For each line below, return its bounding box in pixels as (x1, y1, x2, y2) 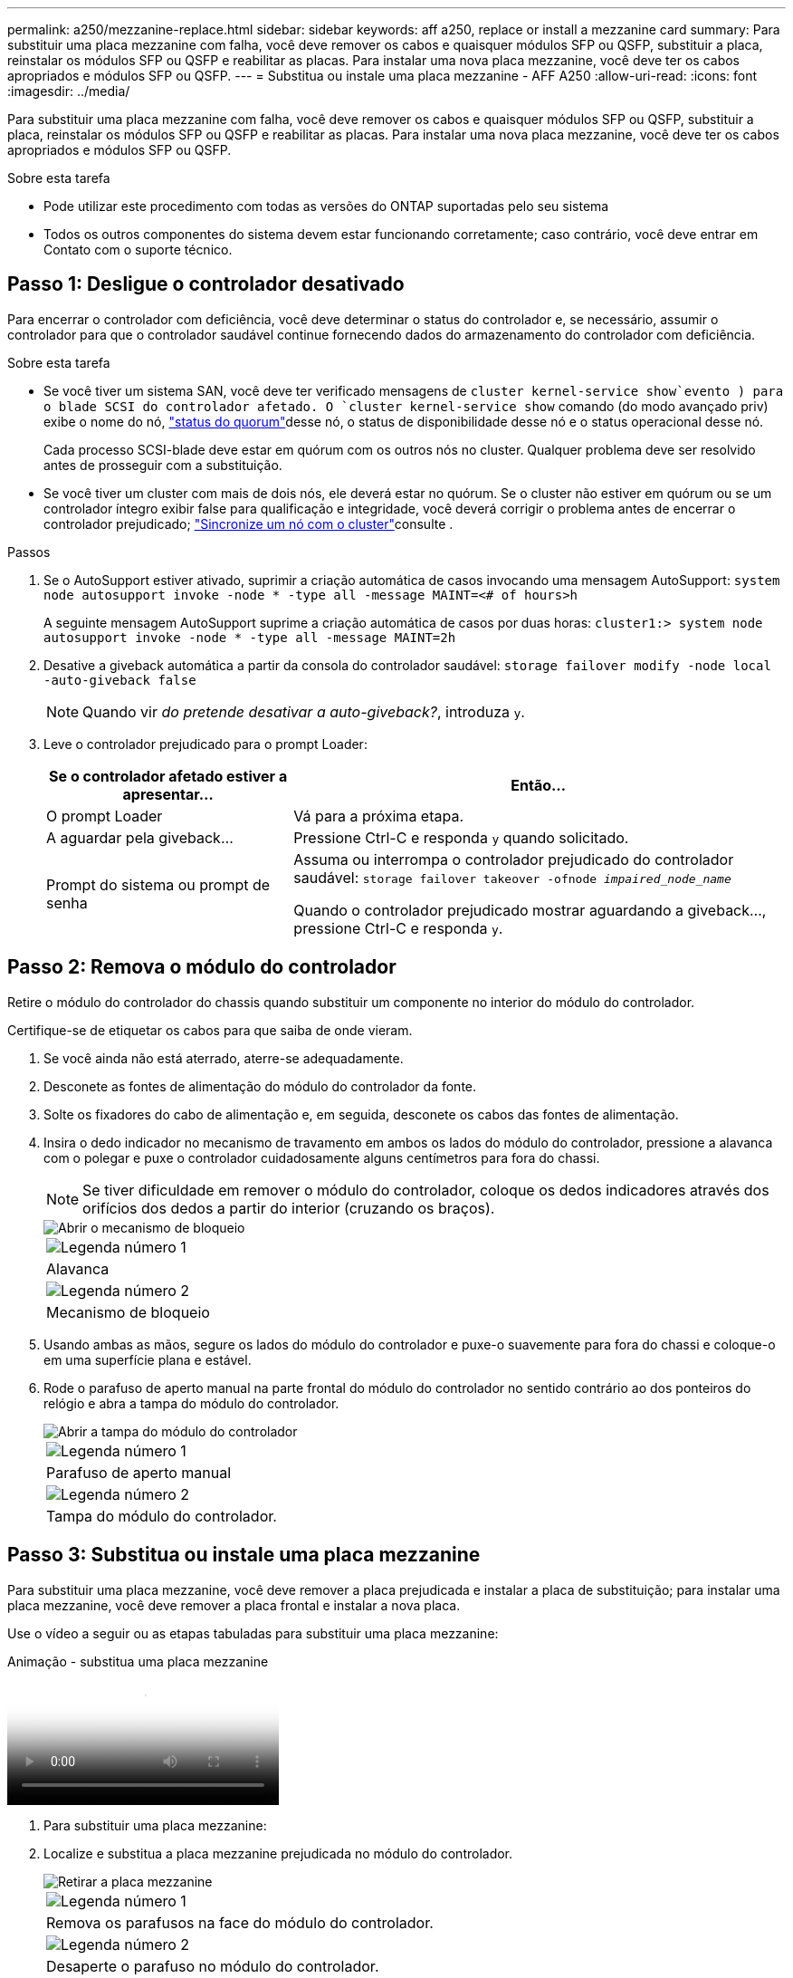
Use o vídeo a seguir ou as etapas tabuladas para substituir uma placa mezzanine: (7, 1625, 499, 1641)
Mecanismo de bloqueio (46, 1302, 210, 1321)
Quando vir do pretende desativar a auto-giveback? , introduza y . (82, 702, 525, 721)
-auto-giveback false (43, 672, 196, 687)
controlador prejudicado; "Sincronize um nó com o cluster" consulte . (43, 515, 454, 532)
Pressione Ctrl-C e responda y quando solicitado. (293, 828, 629, 847)
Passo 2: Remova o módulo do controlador (7, 955, 396, 979)
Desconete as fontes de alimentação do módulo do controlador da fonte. (43, 1078, 477, 1094)
